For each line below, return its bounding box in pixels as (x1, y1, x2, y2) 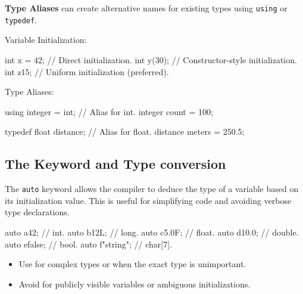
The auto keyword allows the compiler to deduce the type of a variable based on (5, 182, 299, 195)
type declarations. (5, 206, 70, 218)
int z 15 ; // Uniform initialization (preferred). (5, 65, 169, 78)
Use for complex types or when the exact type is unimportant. (18, 258, 246, 270)
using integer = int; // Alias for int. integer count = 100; (5, 105, 213, 117)
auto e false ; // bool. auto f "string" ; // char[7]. (5, 237, 173, 250)
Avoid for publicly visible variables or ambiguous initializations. (18, 277, 251, 290)
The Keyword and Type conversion (5, 154, 226, 173)
